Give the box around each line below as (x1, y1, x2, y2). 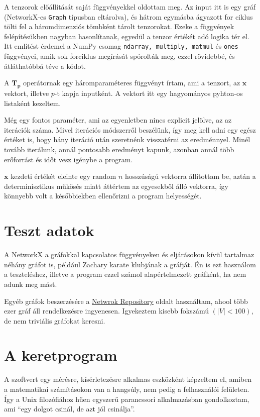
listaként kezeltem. (4, 97, 61, 108)
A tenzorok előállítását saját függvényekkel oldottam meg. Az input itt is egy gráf (4, 2, 256, 12)
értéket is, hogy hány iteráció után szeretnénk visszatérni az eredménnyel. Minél (4, 134, 250, 145)
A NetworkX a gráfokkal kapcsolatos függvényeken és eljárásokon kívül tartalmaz (4, 249, 254, 260)
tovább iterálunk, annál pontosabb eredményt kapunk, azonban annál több (4, 144, 234, 155)
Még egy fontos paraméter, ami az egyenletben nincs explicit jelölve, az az (4, 115, 232, 125)
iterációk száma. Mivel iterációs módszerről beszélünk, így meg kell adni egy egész (4, 124, 256, 135)
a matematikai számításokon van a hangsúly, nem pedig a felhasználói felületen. (4, 384, 249, 394)
